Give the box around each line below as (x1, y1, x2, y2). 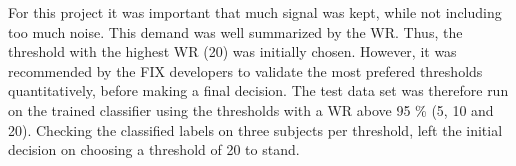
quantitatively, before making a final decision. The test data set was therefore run (8, 80, 509, 101)
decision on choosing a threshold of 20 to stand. (8, 139, 300, 160)
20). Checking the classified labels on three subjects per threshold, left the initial (8, 119, 503, 140)
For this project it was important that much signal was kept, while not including (8, 2, 502, 22)
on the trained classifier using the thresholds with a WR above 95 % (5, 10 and (8, 99, 494, 120)
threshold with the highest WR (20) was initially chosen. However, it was (8, 41, 457, 62)
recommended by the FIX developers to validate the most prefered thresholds (8, 60, 483, 81)
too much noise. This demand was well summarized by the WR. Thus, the (8, 21, 463, 42)
